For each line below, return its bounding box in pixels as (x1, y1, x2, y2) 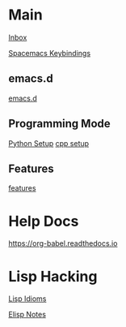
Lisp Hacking (8, 267, 98, 286)
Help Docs (8, 212, 79, 230)
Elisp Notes (8, 310, 47, 320)
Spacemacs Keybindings (8, 48, 91, 58)
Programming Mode (8, 117, 111, 131)
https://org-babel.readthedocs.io (8, 239, 118, 248)
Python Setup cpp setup (8, 138, 90, 148)
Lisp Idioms (8, 294, 47, 303)
